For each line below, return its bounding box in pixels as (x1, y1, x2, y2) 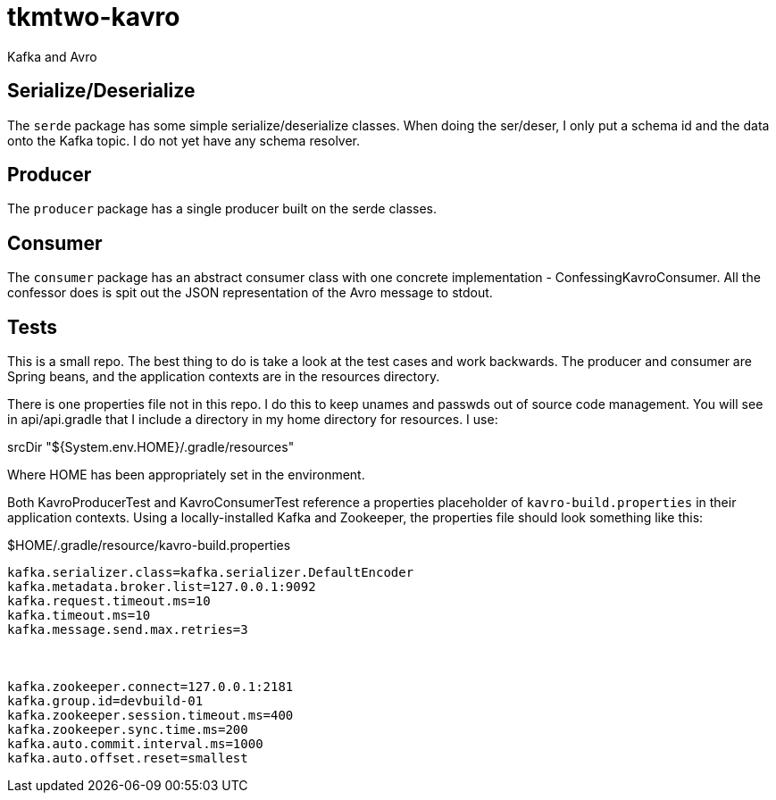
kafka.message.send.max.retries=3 (7, 622, 248, 637)
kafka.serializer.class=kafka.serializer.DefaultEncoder (7, 565, 414, 580)
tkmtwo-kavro (7, 2, 180, 32)
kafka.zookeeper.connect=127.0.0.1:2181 (7, 679, 294, 695)
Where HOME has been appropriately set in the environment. (7, 467, 365, 483)
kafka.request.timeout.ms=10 (7, 594, 211, 609)
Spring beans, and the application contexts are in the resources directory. (7, 369, 440, 385)
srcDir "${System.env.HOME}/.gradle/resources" (7, 439, 295, 455)
